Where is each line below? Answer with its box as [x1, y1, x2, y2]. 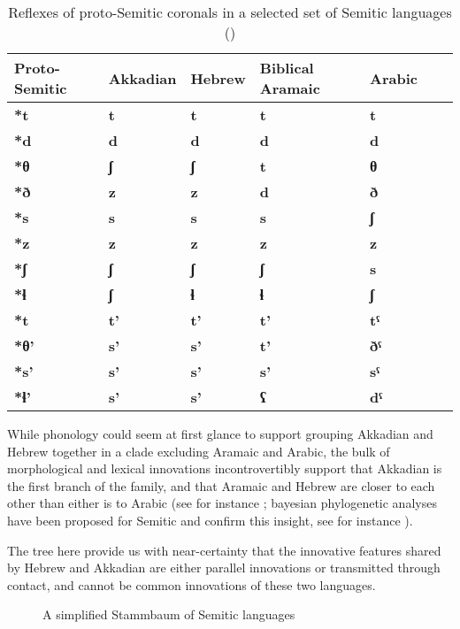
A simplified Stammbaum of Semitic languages [42, 605, 295, 624]
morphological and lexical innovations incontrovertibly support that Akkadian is [7, 459, 442, 478]
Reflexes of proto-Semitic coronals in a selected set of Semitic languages [8, 2, 452, 22]
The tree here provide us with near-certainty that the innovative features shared [7, 541, 441, 559]
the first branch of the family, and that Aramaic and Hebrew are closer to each [7, 476, 435, 495]
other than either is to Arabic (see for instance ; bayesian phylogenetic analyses [7, 494, 437, 512]
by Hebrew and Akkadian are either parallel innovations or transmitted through [7, 558, 441, 577]
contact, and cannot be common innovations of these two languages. [7, 575, 376, 594]
